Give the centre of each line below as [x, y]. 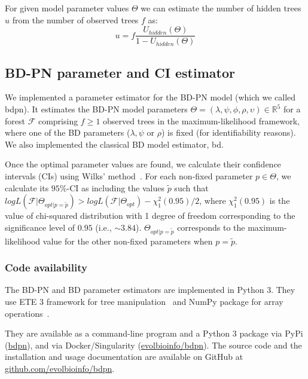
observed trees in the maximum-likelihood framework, [201, 120]
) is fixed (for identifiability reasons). [228, 132]
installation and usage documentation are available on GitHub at [124, 357]
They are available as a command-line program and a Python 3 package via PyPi [154, 333]
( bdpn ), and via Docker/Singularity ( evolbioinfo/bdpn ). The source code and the [153, 345]
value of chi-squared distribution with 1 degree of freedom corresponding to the [150, 216]
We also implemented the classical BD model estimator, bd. [114, 144]
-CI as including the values [115, 187]
